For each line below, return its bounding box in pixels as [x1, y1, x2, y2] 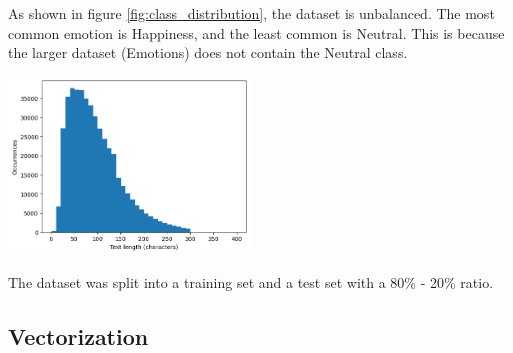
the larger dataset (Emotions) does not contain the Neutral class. [8, 42, 408, 63]
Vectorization [8, 320, 149, 351]
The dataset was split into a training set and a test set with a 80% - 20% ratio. [8, 271, 494, 292]
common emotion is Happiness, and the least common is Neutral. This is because [8, 22, 505, 43]
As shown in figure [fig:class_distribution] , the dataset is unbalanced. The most [8, 3, 495, 23]
